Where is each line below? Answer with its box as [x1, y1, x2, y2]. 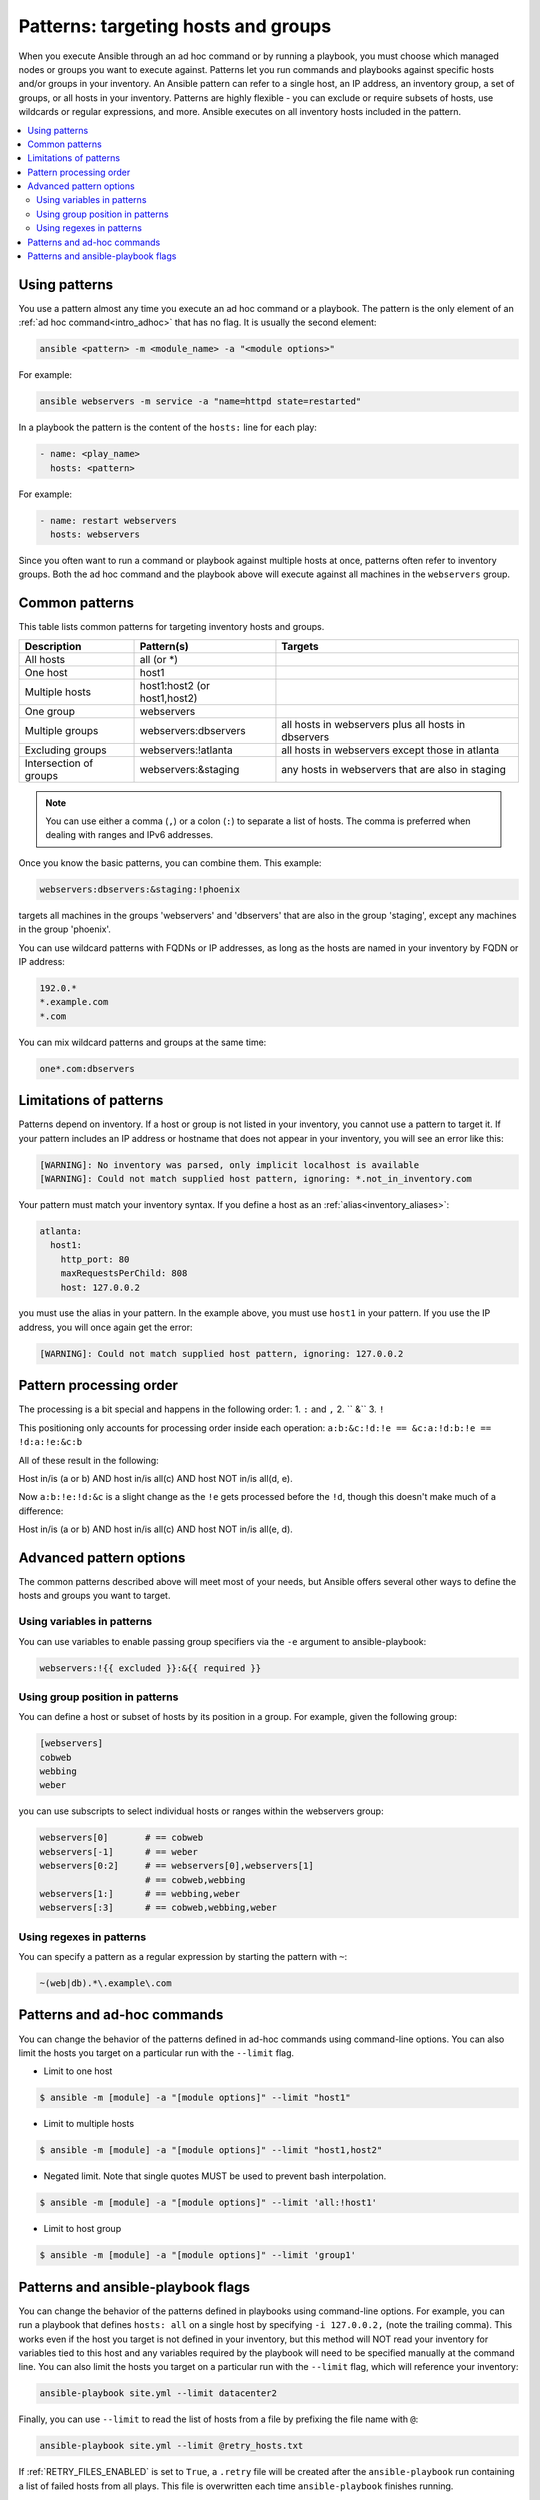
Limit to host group [43, 2223, 122, 2235]
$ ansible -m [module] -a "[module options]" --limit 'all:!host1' [39, 2197, 378, 2209]
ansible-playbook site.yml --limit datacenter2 [39, 2388, 277, 2399]
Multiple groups [24, 723, 99, 737]
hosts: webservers [50, 528, 140, 540]
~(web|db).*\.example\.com [39, 1978, 172, 1989]
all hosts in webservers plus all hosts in [281, 717, 466, 731]
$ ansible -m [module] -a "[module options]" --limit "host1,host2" [39, 2145, 383, 2156]
